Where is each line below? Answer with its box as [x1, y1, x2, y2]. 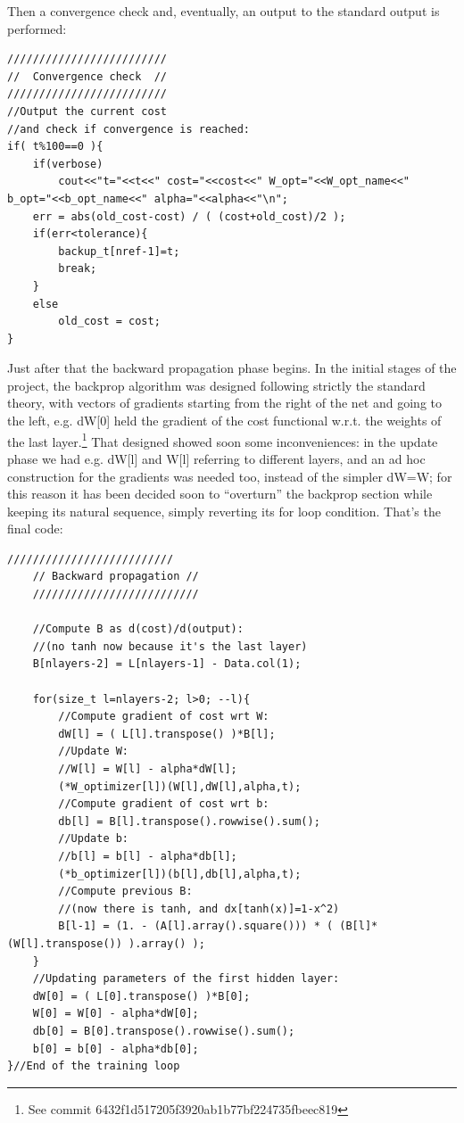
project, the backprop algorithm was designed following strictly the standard [7, 376, 426, 394]
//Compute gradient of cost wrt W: [58, 710, 269, 723]
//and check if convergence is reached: [7, 122, 251, 136]
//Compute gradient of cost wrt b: [58, 797, 269, 811]
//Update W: [58, 745, 129, 758]
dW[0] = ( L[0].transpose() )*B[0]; [32, 989, 251, 1003]
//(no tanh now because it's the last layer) [32, 640, 308, 653]
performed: [7, 19, 67, 37]
